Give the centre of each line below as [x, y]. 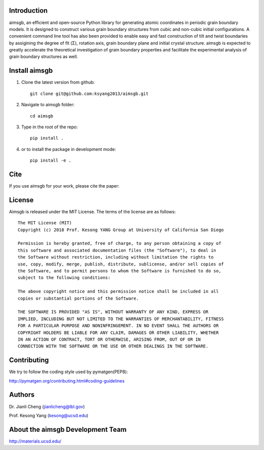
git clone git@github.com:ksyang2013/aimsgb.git [89, 94]
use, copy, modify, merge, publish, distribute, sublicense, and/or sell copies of [121, 264]
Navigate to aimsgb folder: [48, 105]
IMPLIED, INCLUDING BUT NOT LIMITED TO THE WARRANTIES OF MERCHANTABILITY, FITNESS [121, 319]
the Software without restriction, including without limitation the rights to [116, 257]
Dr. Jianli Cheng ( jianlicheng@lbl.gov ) [47, 406]
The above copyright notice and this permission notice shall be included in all [118, 292]
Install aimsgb [31, 71]
